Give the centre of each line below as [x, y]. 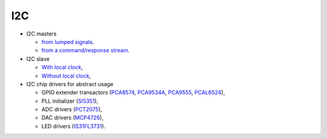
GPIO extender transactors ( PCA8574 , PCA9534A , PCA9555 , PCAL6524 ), [133, 93]
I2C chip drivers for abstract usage [70, 84]
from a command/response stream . [86, 51]
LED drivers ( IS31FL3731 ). [74, 126]
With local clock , [62, 67]
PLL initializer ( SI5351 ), [70, 101]
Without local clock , [66, 76]
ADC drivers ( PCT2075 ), [72, 110]
